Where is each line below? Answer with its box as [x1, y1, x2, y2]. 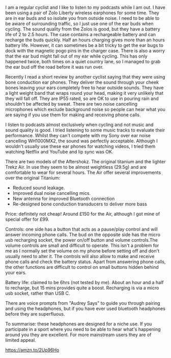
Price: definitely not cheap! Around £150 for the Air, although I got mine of [5, 211, 160, 217]
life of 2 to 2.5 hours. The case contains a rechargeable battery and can [5, 32, 156, 37]
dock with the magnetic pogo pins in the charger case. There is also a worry [5, 48, 165, 54]
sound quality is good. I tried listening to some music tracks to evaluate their [5, 127, 165, 133]
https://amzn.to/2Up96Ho [5, 347, 60, 353]
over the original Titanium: [5, 175, 60, 181]
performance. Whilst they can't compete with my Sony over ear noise [5, 133, 151, 138]
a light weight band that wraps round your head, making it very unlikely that [5, 90, 164, 96]
